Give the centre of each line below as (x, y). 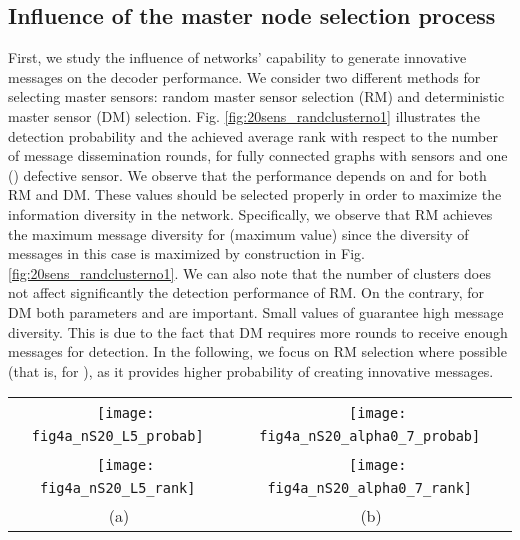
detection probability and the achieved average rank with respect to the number (253, 135)
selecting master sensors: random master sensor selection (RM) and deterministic (256, 96)
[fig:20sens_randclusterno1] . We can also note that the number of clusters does (249, 272)
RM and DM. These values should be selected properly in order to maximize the (255, 194)
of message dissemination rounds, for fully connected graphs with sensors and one (258, 155)
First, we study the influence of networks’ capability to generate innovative (237, 57)
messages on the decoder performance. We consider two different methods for (244, 76)
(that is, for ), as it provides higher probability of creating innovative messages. (251, 370)
